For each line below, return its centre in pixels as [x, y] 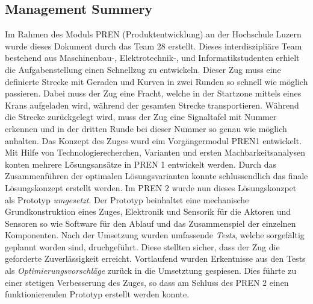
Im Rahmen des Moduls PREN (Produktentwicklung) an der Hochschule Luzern [153, 34]
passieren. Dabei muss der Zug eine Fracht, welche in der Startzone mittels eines [153, 93]
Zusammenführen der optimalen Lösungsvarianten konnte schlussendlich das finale [156, 176]
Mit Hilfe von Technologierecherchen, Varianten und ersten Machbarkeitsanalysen [155, 152]
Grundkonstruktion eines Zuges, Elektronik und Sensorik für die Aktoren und [148, 211]
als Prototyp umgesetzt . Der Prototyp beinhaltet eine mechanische [127, 199]
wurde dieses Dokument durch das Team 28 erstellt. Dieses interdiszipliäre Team [153, 46]
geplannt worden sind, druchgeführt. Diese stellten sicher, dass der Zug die [142, 246]
